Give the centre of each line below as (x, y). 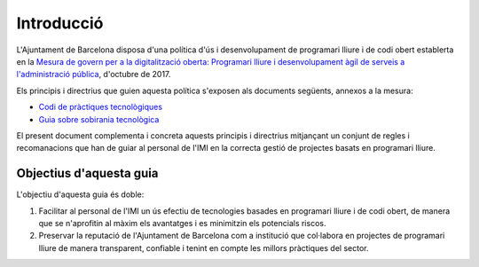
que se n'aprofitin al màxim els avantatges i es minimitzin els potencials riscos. (182, 223)
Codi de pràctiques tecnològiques (101, 107)
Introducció (60, 23)
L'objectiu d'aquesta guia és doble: (80, 194)
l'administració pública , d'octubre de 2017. (94, 75)
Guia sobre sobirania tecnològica (99, 119)
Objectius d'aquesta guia (87, 173)
